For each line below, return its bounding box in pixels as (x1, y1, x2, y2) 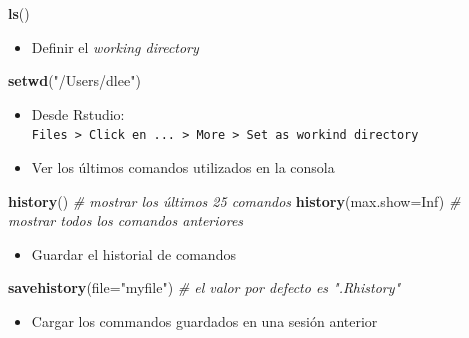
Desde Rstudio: (31, 103, 125, 124)
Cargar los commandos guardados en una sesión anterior (31, 311, 378, 331)
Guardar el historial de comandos (31, 243, 236, 264)
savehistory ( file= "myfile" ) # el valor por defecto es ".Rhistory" (8, 277, 401, 298)
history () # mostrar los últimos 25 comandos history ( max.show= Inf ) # (8, 190, 461, 211)
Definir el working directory (31, 36, 199, 57)
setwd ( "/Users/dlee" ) (8, 70, 141, 91)
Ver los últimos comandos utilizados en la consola (31, 157, 335, 178)
